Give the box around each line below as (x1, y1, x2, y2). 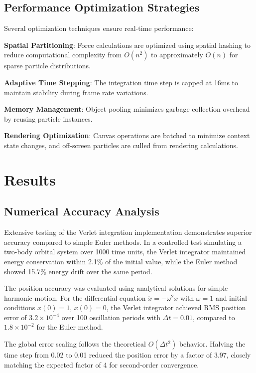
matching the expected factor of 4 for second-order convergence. (4, 359, 199, 370)
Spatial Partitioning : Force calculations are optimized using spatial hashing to (4, 39, 251, 50)
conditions (4, 302, 35, 313)
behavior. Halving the (179, 339, 246, 349)
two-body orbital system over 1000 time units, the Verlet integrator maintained (4, 246, 246, 257)
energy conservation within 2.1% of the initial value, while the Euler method (4, 256, 238, 266)
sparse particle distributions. (4, 60, 91, 71)
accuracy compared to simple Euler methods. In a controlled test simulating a (4, 236, 242, 247)
